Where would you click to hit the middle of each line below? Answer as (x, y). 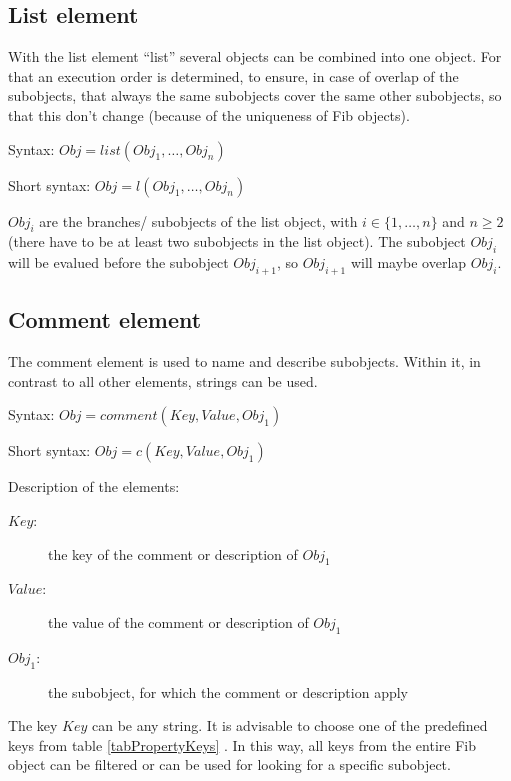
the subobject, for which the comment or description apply (228, 691)
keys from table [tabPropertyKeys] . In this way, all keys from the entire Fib (242, 744)
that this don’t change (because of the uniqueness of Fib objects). (209, 114)
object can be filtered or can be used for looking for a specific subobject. (229, 764)
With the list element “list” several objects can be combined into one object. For (255, 56)
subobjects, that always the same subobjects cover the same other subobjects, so (255, 95)
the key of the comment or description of (173, 553)
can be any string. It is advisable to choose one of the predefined (290, 725)
